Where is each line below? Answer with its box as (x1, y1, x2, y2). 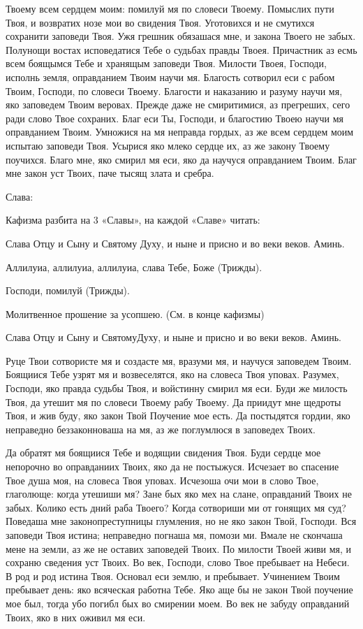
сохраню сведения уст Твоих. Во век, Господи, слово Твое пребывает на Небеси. (6, 555, 350, 570)
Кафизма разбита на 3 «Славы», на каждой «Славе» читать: (6, 212, 260, 227)
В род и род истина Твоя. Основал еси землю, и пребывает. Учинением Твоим (6, 568, 340, 583)
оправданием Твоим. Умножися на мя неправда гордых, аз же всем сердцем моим (6, 124, 354, 139)
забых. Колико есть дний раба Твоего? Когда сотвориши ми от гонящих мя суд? (6, 500, 346, 514)
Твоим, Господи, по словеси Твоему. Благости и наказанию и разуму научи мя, (6, 83, 343, 98)
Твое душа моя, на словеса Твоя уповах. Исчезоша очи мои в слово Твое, (6, 472, 319, 487)
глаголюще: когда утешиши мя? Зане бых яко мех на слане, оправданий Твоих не (6, 486, 352, 501)
